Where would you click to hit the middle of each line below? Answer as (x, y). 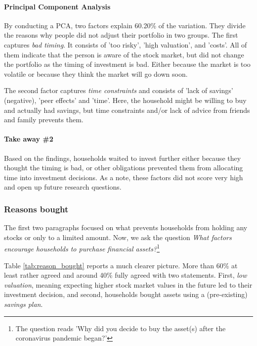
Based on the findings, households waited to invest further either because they (123, 158)
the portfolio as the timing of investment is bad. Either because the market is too (127, 64)
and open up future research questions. (63, 187)
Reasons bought (36, 209)
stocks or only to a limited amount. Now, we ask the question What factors (118, 237)
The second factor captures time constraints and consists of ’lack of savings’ (119, 90)
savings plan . (23, 304)
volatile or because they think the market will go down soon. (96, 74)
